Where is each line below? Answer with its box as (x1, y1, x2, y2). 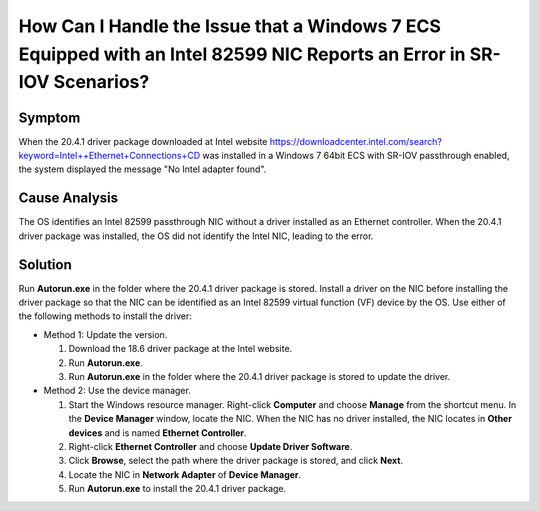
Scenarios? (53, 71, 150, 94)
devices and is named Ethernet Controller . (68, 426, 247, 439)
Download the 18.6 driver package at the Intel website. (68, 343, 293, 355)
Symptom (18, 109, 81, 126)
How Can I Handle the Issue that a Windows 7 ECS (18, 15, 442, 37)
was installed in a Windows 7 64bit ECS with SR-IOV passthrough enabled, (201, 150, 510, 162)
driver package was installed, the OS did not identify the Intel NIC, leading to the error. (18, 230, 374, 242)
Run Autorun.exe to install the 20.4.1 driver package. (68, 483, 287, 495)
